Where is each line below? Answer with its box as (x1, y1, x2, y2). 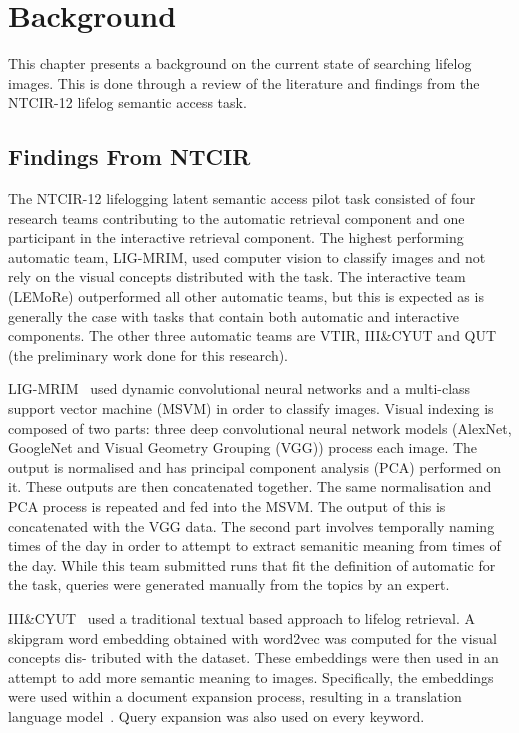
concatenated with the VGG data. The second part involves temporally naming (8, 515, 495, 536)
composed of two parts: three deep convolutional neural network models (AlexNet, (8, 417, 512, 438)
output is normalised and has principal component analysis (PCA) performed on (8, 456, 502, 477)
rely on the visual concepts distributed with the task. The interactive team (8, 266, 466, 287)
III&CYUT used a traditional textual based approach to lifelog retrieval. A (8, 607, 476, 628)
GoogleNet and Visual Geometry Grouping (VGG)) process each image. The (8, 437, 478, 458)
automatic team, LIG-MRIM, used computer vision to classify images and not (8, 246, 486, 267)
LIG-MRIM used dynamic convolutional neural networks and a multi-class (8, 378, 471, 399)
